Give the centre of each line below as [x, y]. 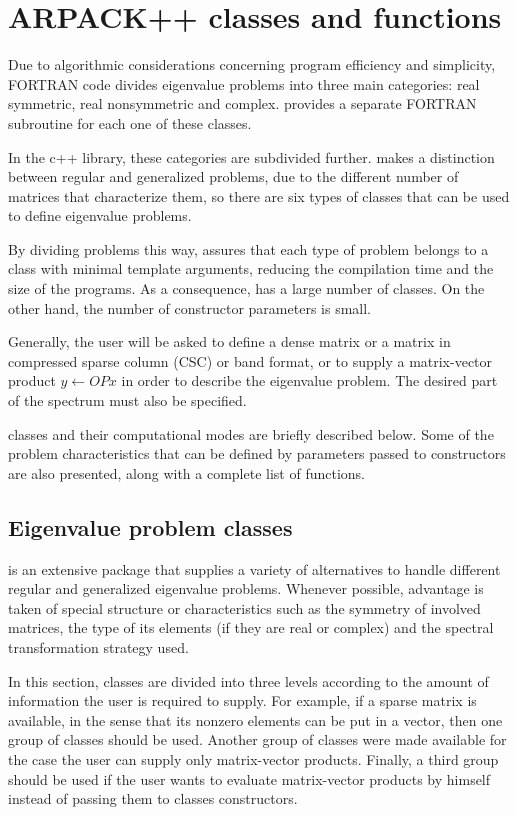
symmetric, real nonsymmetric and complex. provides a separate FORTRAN [242, 103]
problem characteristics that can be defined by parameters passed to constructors [257, 453]
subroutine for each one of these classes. [130, 122]
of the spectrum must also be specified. [127, 400]
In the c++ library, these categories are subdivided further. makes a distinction [251, 156]
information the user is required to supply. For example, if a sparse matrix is [242, 700]
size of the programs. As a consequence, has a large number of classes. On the [246, 288]
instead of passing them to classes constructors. [153, 798]
